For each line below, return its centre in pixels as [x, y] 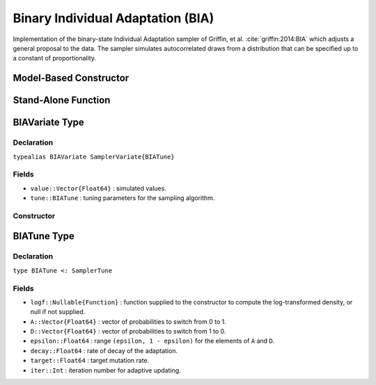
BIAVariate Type [49, 123]
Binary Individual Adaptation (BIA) [113, 18]
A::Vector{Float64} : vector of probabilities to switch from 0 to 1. [128, 321]
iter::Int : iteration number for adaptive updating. [105, 370]
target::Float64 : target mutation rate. [90, 361]
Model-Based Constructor [71, 78]
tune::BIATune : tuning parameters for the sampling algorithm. [123, 198]
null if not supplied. [58, 312]
